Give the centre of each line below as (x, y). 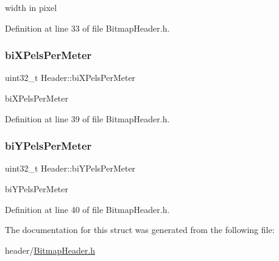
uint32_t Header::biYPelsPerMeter (70, 168)
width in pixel (31, 7)
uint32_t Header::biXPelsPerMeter (70, 78)
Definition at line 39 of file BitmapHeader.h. (87, 118)
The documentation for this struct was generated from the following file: (140, 230)
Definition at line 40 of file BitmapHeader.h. (87, 209)
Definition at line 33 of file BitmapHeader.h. (87, 28)
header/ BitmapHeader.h (50, 250)
